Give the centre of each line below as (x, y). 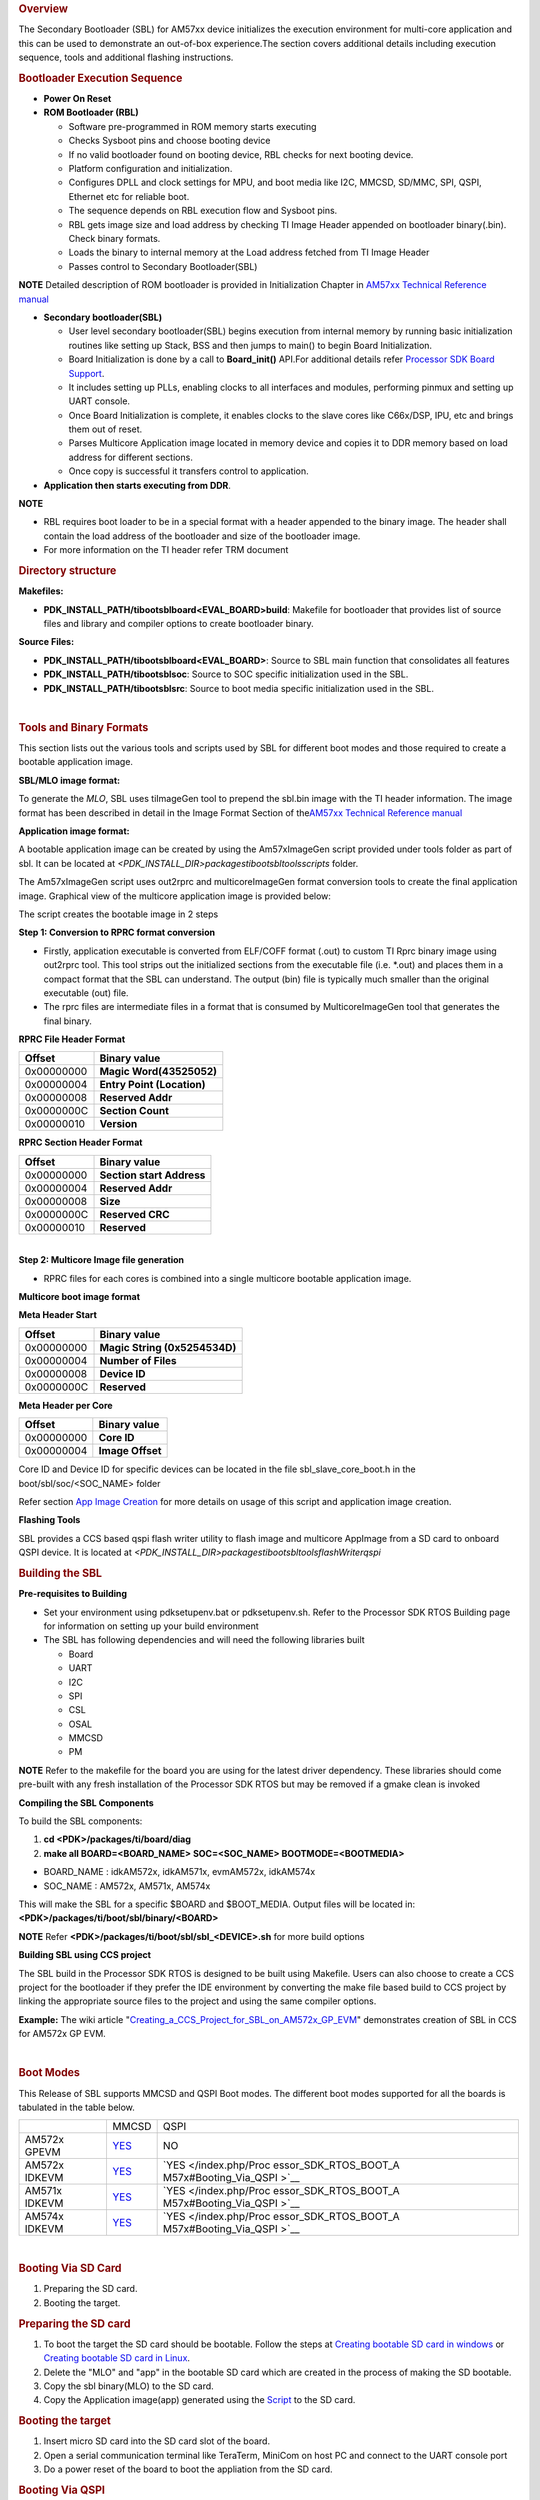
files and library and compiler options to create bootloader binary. (178, 624)
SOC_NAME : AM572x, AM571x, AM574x (127, 1886)
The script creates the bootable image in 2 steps (118, 914)
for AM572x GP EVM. (62, 2034)
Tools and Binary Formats (83, 727)
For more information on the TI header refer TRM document (166, 550)
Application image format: (74, 831)
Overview (43, 8)
